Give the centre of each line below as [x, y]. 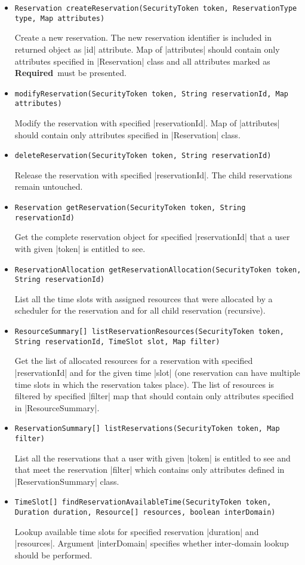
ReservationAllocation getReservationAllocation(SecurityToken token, [158, 270]
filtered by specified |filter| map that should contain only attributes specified [154, 396]
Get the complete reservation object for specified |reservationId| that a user [152, 237]
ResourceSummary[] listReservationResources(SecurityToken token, [149, 332]
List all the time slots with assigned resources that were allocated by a [144, 298]
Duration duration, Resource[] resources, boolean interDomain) [145, 513]
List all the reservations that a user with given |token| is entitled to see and [152, 458]
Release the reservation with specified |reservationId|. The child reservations [153, 174]
